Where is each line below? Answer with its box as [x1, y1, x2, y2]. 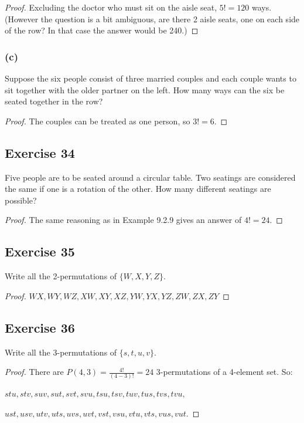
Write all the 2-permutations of [5, 270, 117, 282]
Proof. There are [5, 366, 64, 378]
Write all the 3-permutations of [5, 346, 117, 358]
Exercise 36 [5, 318, 75, 336]
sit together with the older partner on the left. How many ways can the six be [5, 83, 285, 96]
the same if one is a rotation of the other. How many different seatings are [5, 182, 271, 195]
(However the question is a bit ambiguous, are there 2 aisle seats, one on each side [5, 12, 300, 25]
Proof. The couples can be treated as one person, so [5, 114, 190, 127]
